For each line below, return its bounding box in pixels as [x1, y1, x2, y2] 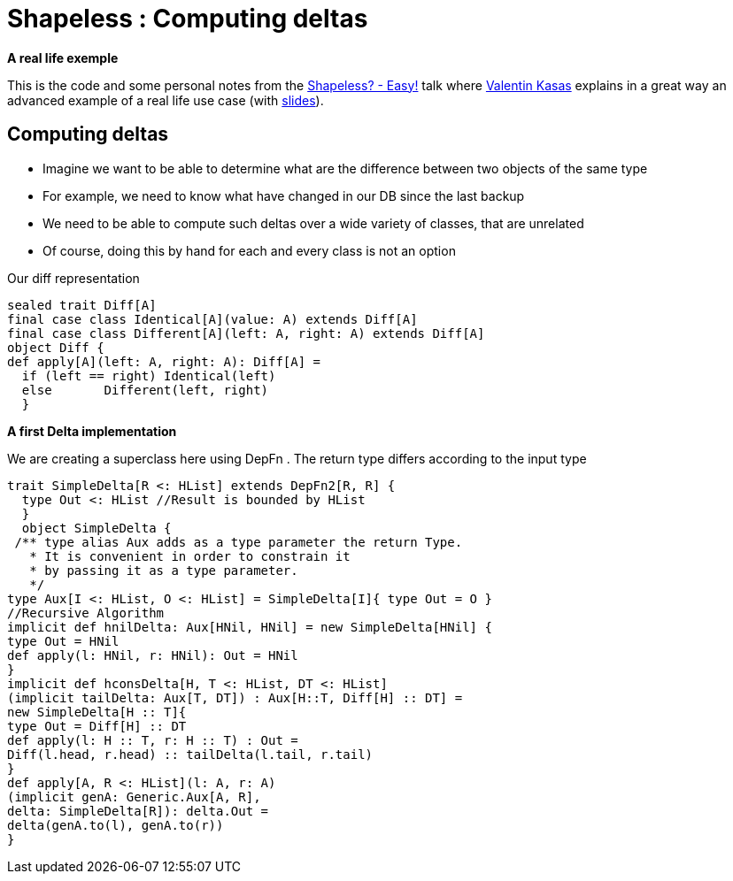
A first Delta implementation [7, 423, 177, 439]
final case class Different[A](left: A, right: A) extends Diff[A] [7, 326, 485, 341]
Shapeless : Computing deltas [7, 4, 368, 34]
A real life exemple [7, 50, 119, 65]
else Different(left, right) [21, 382, 269, 397]
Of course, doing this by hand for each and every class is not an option [42, 242, 456, 258]
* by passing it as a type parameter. [29, 563, 298, 578]
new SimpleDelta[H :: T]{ [7, 704, 187, 719]
